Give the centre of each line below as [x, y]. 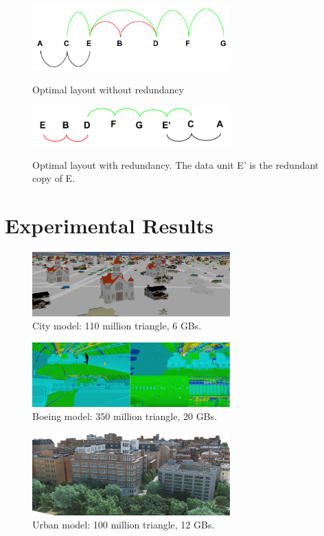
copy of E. [54, 178]
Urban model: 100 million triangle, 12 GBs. [124, 525]
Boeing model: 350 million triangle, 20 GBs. [125, 416]
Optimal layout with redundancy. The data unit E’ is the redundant [176, 164]
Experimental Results [109, 225]
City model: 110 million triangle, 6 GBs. [117, 326]
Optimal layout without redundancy [108, 89]
